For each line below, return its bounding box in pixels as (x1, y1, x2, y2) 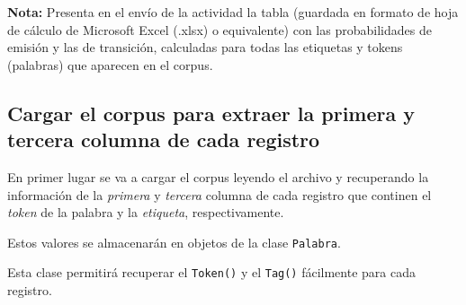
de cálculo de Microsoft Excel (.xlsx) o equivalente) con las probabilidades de (7, 20, 432, 39)
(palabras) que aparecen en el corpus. (7, 55, 213, 74)
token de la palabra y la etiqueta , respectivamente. (7, 203, 284, 222)
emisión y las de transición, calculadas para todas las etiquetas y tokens (7, 38, 403, 57)
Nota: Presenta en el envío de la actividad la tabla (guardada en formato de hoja (7, 3, 459, 21)
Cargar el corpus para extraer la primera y (7, 99, 416, 126)
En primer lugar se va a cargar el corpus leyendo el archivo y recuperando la (7, 167, 429, 186)
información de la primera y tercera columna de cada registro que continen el (7, 185, 432, 204)
